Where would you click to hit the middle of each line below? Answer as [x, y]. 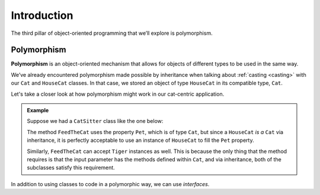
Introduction [42, 15]
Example [38, 110]
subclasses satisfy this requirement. [71, 168]
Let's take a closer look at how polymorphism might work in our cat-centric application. [118, 94]
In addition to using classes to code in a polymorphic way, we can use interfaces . [110, 184]
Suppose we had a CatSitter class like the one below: [95, 121]
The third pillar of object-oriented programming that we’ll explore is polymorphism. [112, 33]
